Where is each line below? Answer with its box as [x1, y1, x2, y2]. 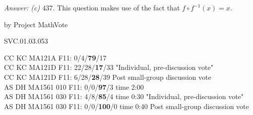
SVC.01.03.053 [4, 36, 48, 46]
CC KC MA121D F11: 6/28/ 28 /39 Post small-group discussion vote [4, 71, 211, 82]
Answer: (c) [4, 2, 40, 12]
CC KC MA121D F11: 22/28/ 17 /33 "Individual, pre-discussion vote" [4, 62, 213, 72]
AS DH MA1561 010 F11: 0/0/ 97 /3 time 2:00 [4, 81, 144, 92]
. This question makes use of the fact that [53, 2, 180, 12]
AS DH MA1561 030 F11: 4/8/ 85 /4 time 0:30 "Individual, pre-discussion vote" [4, 91, 244, 102]
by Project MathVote [4, 19, 68, 29]
